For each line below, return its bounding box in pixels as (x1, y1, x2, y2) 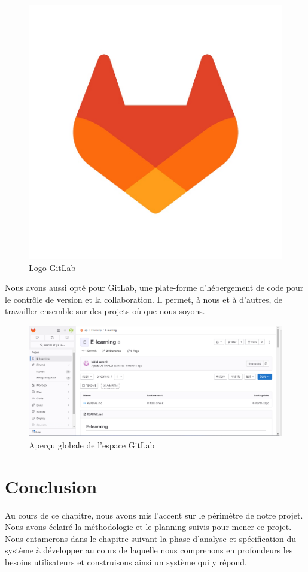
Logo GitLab (29, 261, 76, 273)
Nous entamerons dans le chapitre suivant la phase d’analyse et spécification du (5, 532, 297, 544)
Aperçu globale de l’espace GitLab (29, 438, 155, 451)
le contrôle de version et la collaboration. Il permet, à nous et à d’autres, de (5, 293, 282, 305)
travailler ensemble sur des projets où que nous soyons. (5, 305, 205, 317)
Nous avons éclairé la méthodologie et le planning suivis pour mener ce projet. (5, 520, 292, 533)
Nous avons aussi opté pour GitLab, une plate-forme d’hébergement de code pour (5, 281, 304, 294)
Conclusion (5, 474, 97, 498)
